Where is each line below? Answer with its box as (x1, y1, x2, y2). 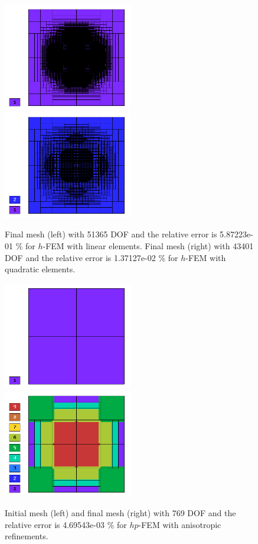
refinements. (5, 530, 48, 542)
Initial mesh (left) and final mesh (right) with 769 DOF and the (5, 507, 236, 519)
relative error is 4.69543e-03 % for (5, 518, 127, 530)
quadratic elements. (5, 263, 76, 275)
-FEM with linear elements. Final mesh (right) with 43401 (43, 240, 254, 252)
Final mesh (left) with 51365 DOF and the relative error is (5, 228, 217, 240)
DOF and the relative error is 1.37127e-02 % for (5, 251, 178, 263)
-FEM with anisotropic (138, 518, 221, 530)
